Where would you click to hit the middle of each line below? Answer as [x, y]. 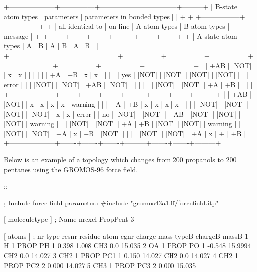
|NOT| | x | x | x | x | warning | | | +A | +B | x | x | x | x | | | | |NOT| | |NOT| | [126, 103]
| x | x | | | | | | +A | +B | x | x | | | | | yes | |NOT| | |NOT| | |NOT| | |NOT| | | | [126, 75]
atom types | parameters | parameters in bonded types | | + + [99, 16]
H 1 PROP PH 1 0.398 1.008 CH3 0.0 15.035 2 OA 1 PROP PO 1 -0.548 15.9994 [128, 245]
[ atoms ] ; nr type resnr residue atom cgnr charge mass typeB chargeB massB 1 [126, 236]
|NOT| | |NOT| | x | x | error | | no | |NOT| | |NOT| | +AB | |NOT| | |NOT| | [122, 113]
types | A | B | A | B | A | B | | [51, 45]
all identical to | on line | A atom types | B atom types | [144, 26]
